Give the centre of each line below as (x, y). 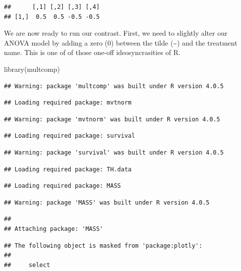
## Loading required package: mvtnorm (68, 103)
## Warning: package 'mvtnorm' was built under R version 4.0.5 (112, 119)
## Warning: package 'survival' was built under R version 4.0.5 (114, 152)
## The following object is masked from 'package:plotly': (103, 245)
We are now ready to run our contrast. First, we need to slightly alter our (116, 33)
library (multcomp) (32, 69)
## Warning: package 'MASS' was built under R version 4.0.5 (107, 202)
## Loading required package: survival (70, 136)
